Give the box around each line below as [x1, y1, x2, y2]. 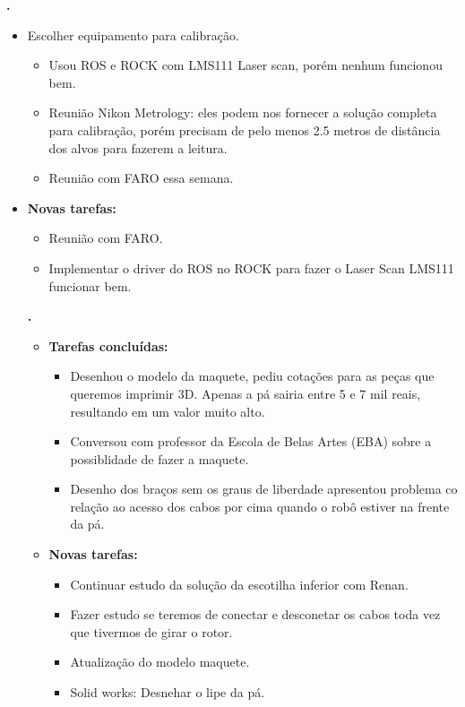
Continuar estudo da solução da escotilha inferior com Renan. [70, 574, 409, 593]
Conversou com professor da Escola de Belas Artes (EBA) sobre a [70, 432, 432, 451]
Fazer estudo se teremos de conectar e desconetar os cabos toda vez [70, 605, 441, 624]
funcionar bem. [48, 276, 132, 295]
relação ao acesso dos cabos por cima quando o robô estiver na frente [70, 496, 450, 515]
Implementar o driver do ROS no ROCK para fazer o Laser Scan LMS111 [48, 258, 454, 277]
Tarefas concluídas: [48, 336, 168, 355]
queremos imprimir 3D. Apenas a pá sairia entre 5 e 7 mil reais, [70, 384, 421, 402]
